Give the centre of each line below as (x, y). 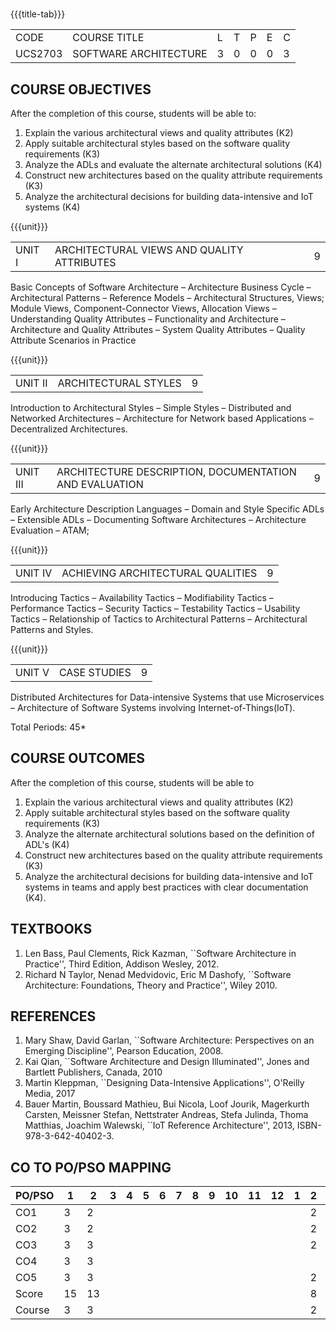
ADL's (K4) (47, 844)
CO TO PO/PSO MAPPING (91, 1167)
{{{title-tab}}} (38, 14)
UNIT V (32, 672)
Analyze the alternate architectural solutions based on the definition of (169, 834)
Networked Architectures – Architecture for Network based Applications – (162, 418)
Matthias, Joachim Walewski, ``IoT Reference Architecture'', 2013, (159, 1125)
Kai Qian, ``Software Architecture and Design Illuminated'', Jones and (167, 1062)
